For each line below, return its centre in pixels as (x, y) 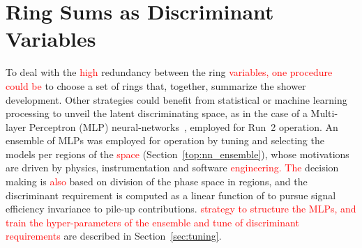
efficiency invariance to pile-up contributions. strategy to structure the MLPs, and (181, 209)
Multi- (324, 113)
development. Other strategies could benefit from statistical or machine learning (176, 99)
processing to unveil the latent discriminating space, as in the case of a (157, 113)
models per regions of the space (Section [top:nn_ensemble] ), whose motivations (178, 154)
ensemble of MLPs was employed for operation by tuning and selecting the (165, 140)
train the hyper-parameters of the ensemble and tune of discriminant (152, 222)
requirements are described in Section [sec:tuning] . (114, 236)
